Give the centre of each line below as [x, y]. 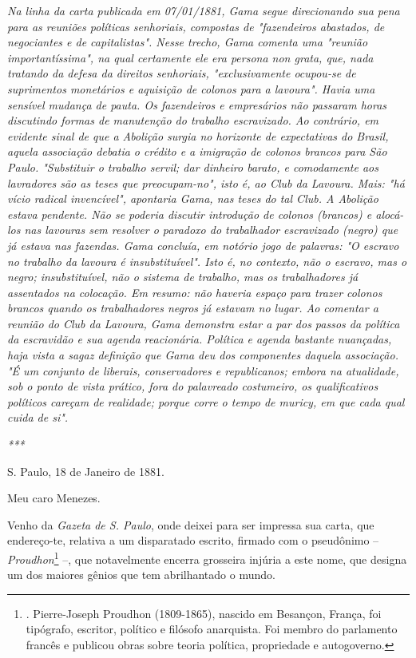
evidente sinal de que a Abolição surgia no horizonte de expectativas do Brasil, [198, 135]
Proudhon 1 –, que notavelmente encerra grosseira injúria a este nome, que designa [207, 558]
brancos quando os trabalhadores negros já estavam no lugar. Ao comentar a [193, 308]
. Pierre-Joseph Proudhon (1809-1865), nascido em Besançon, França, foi [204, 613]
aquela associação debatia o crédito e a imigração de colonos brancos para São [197, 151]
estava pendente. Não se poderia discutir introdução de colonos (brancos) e [190, 214]
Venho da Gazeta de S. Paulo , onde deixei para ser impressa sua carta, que [191, 524]
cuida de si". [38, 417]
